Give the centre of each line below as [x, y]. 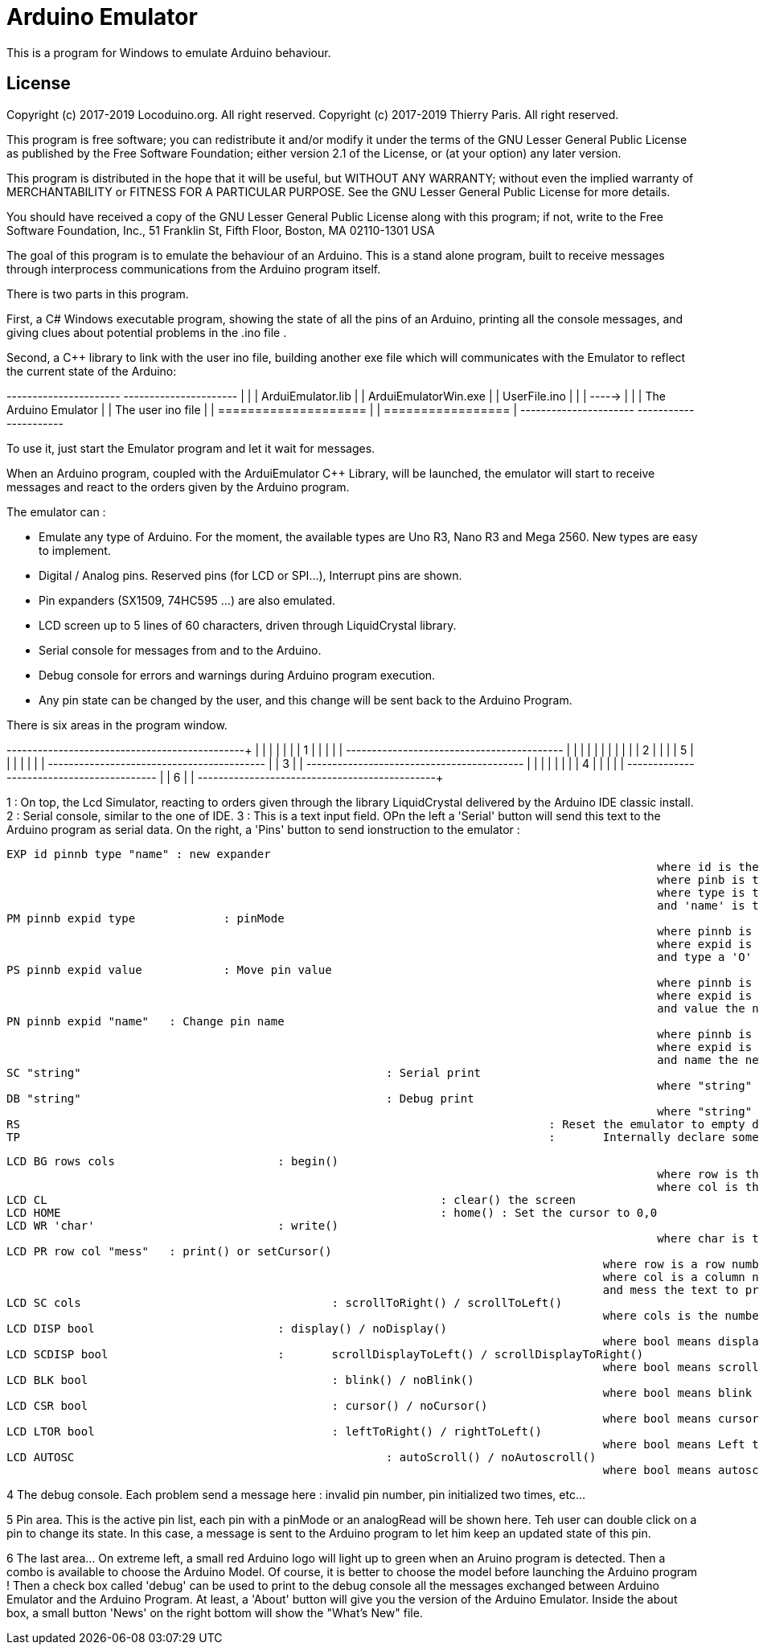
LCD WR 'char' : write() [173, 1225]
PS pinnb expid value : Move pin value [169, 969]
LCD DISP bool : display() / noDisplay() [227, 1328]
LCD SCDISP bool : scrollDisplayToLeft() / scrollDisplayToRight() [325, 1354]
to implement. [75, 550]
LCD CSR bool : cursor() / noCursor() [247, 1405]
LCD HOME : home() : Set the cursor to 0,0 [332, 1212]
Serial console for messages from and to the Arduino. [180, 650]
